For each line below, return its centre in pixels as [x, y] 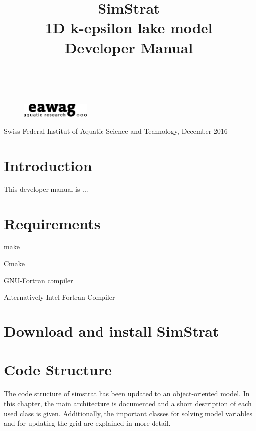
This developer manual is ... [46, 189]
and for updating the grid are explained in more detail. [87, 423]
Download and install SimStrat [112, 331]
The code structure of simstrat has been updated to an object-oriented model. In [127, 394]
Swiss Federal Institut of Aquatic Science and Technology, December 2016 [116, 131]
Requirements [52, 223]
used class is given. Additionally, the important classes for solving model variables [128, 413]
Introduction [48, 165]
